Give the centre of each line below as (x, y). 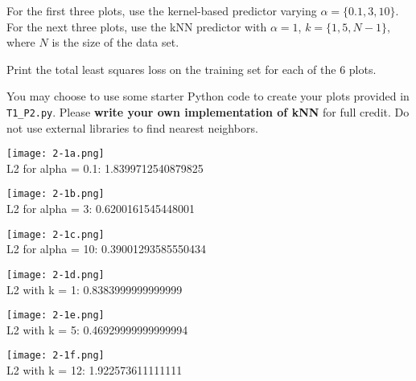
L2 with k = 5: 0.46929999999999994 (97, 329)
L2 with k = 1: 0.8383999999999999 (95, 289)
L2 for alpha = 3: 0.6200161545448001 (101, 209)
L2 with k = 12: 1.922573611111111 (95, 370)
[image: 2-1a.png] (56, 154)
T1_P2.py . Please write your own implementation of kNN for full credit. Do (208, 111)
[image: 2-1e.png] (56, 315)
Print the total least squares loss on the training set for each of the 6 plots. (192, 69)
